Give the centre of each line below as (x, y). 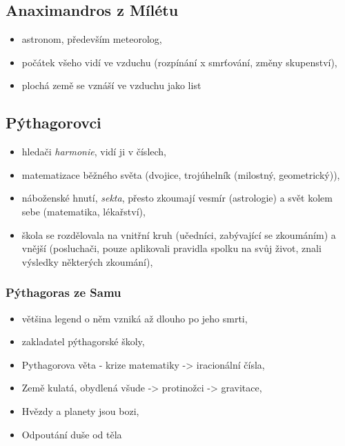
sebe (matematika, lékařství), (83, 211)
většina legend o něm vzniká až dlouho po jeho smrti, (135, 318)
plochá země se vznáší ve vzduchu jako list (111, 85)
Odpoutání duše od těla (72, 434)
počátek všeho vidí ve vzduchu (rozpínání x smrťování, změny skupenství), (179, 62)
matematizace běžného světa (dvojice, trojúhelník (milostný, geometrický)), (181, 174)
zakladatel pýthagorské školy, (83, 341)
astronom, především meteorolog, (92, 39)
